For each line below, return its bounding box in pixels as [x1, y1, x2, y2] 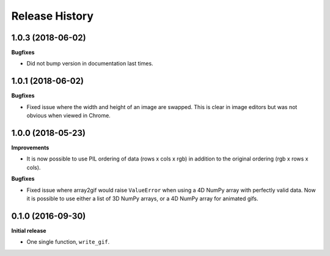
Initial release [11, 227, 46, 234]
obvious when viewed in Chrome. [26, 112, 111, 119]
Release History [11, 9, 94, 23]
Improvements [11, 144, 50, 151]
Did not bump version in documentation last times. [26, 60, 153, 67]
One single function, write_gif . [26, 238, 110, 246]
